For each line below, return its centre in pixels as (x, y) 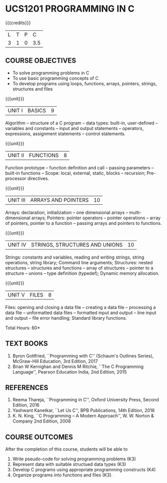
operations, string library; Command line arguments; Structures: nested (79, 262)
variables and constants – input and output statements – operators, (74, 128)
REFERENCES (27, 387)
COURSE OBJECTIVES (41, 61)
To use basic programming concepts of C (56, 78)
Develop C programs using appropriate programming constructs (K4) (84, 470)
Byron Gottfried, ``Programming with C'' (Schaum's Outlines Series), (83, 355)
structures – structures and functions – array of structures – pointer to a (79, 268)
